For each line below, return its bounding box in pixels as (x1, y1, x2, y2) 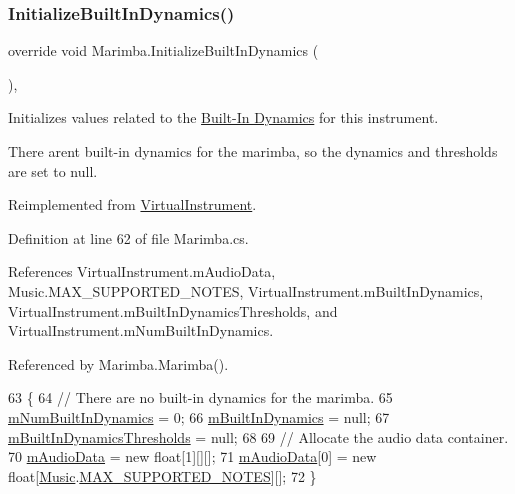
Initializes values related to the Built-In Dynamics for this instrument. (8, 107, 439, 128)
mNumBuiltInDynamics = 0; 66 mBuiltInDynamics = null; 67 (8, 406, 390, 427)
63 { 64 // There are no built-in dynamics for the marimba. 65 (8, 387, 393, 408)
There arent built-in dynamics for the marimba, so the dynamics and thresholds (8, 141, 498, 161)
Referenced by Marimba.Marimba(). (8, 353, 229, 374)
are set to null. (8, 160, 98, 181)
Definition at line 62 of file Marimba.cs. (8, 227, 249, 248)
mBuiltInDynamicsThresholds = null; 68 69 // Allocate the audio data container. (8, 426, 509, 447)
